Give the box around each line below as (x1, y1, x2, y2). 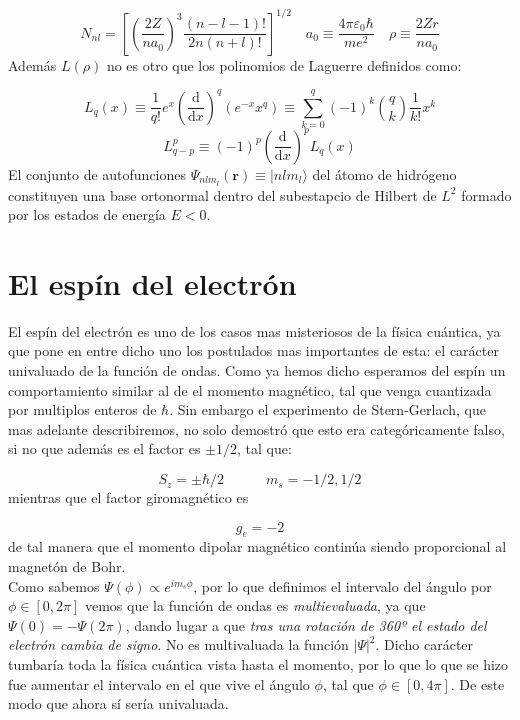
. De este (450, 673, 505, 694)
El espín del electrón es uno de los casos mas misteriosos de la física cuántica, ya (8, 320, 501, 341)
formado (461, 184, 512, 205)
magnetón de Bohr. (8, 556, 126, 577)
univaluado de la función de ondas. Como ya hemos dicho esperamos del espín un (8, 360, 506, 381)
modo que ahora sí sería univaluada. (8, 693, 229, 714)
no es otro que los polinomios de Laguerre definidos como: (106, 54, 462, 75)
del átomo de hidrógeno (312, 163, 457, 184)
